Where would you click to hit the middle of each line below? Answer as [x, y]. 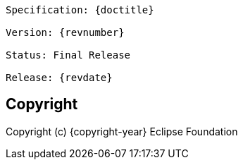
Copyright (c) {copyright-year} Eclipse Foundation [122, 131]
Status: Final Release [68, 55]
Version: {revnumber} [65, 32]
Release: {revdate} [59, 78]
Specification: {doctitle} [80, 10]
